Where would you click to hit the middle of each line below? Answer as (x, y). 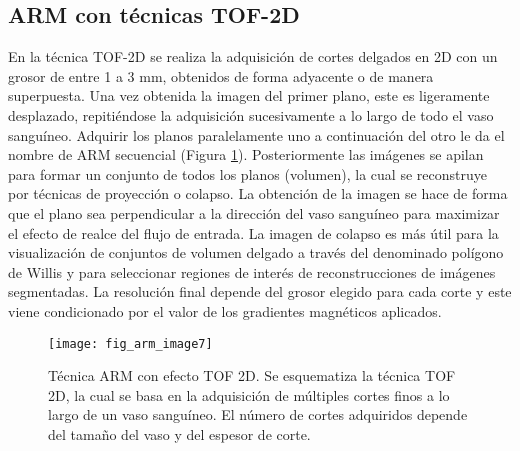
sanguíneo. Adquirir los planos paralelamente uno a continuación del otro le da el (256, 134)
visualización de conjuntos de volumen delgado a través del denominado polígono (256, 252)
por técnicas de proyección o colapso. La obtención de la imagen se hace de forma (258, 193)
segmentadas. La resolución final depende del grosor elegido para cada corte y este (260, 291)
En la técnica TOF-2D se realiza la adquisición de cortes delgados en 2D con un (253, 56)
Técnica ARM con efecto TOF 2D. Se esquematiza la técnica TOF (252, 375)
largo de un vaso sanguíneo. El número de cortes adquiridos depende (258, 414)
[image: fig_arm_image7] (130, 343)
